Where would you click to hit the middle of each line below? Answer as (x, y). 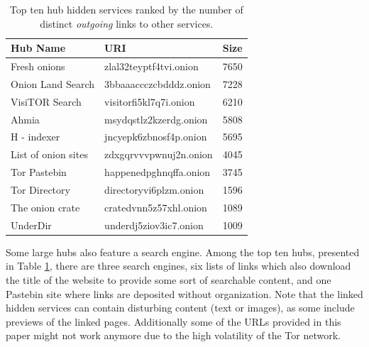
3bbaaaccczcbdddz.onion (158, 83)
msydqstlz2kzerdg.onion (156, 119)
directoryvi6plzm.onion (154, 189)
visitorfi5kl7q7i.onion (150, 101)
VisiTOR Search (46, 101)
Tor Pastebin (39, 172)
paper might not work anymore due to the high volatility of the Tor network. (173, 335)
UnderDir (31, 225)
